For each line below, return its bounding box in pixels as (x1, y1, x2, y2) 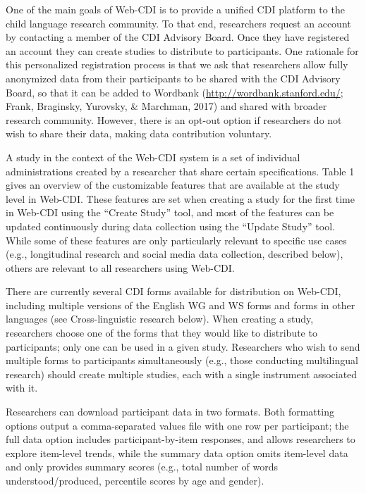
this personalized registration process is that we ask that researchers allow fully (6, 57, 348, 72)
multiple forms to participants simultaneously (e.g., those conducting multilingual (6, 353, 358, 368)
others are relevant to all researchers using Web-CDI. (6, 260, 235, 275)
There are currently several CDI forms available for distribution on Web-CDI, (6, 284, 341, 299)
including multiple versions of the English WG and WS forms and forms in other (6, 297, 355, 312)
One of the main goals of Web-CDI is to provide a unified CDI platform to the (6, 2, 345, 16)
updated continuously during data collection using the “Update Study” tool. (6, 218, 335, 233)
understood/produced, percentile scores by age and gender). (6, 473, 264, 487)
